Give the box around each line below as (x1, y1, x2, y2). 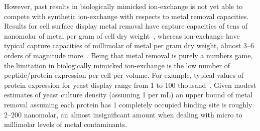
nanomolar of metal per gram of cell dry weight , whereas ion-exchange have (4, 30, 240, 41)
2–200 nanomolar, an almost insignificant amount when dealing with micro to (4, 109, 242, 119)
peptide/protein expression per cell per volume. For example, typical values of (4, 70, 244, 80)
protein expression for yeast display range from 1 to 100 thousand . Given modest (4, 79, 256, 90)
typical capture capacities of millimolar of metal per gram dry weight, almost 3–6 (4, 40, 254, 51)
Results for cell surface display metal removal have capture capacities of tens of (4, 21, 247, 31)
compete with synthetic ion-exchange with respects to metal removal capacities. (4, 11, 249, 21)
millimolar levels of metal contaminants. (4, 119, 127, 129)
